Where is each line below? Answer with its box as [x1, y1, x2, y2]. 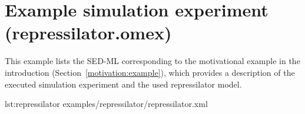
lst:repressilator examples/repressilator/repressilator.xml [5, 98, 208, 110]
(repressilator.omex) [5, 21, 172, 45]
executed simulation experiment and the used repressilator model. [5, 78, 242, 90]
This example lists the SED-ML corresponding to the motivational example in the [5, 55, 300, 67]
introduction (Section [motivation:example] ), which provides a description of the [5, 66, 295, 78]
